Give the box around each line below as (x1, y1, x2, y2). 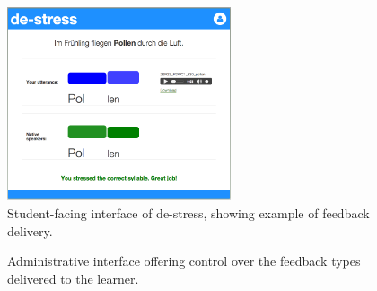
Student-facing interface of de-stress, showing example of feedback (7, 204, 370, 223)
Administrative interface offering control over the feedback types (7, 251, 361, 270)
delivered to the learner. (7, 269, 139, 287)
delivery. (7, 221, 53, 240)
